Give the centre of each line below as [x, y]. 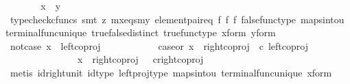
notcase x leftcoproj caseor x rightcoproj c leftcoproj [159, 45]
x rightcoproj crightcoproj [140, 59]
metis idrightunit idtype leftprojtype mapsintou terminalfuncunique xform [171, 72]
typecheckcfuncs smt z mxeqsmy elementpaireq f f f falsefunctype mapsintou [177, 19]
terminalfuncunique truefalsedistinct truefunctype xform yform [141, 32]
